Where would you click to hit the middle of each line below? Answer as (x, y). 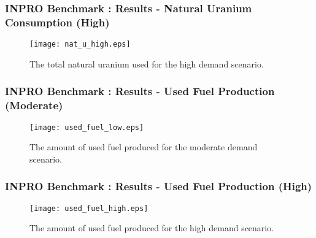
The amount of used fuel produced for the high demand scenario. (152, 228)
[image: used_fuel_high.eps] (89, 208)
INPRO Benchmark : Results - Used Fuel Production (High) (159, 186)
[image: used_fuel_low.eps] (87, 127)
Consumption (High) (57, 22)
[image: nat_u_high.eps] (80, 44)
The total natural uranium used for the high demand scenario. (147, 63)
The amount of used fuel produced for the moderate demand (144, 147)
